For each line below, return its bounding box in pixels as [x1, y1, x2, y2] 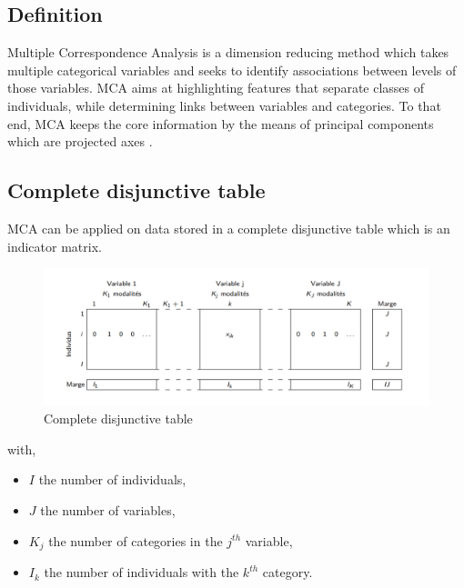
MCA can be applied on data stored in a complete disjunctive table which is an [7, 218, 450, 237]
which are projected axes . [7, 132, 153, 151]
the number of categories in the [48, 531, 223, 550]
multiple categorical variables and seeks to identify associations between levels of [7, 60, 457, 79]
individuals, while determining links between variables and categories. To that [7, 95, 441, 115]
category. [262, 563, 313, 582]
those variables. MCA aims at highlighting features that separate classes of [7, 78, 425, 97]
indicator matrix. [7, 236, 102, 255]
